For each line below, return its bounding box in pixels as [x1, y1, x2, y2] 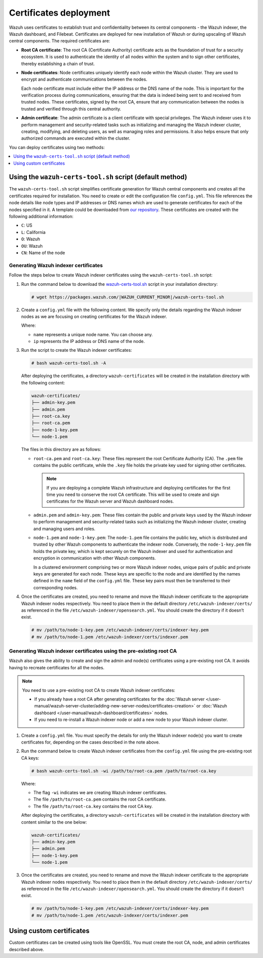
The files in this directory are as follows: [21, 447, 102, 452]
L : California [21, 229, 46, 235]
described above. [9, 946, 44, 952]
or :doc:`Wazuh [196, 703, 227, 709]
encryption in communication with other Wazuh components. [33, 555, 156, 561]
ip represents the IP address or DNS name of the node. [33, 339, 145, 344]
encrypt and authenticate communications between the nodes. [21, 76, 148, 83]
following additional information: [9, 213, 74, 219]
